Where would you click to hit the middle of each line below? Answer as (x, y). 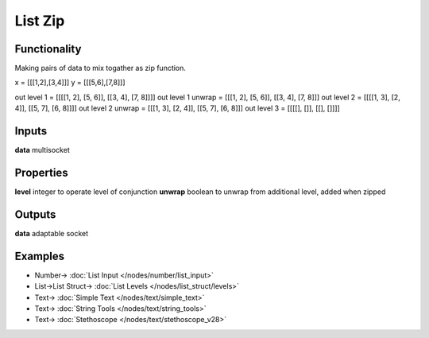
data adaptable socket (52, 233)
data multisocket (43, 150)
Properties (41, 172)
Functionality (48, 49)
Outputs (35, 214)
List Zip (40, 21)
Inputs (31, 131)
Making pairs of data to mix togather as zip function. (100, 68)
